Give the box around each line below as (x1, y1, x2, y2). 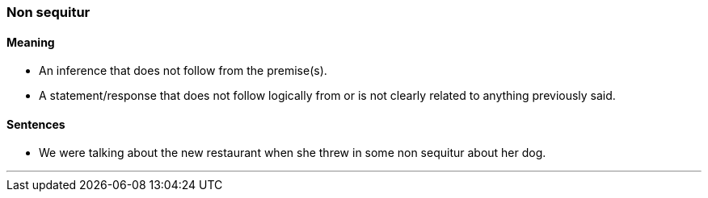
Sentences (6, 117, 65, 131)
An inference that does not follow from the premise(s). (39, 64, 327, 78)
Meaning (6, 35, 55, 49)
